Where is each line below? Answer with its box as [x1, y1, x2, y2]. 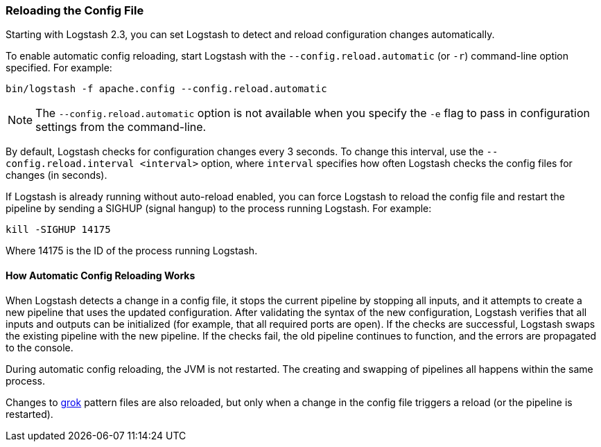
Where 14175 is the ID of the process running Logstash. [6, 245, 258, 257]
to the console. [6, 341, 73, 353]
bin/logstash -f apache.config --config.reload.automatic [6, 83, 327, 95]
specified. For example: [6, 62, 112, 74]
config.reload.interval [6, 158, 134, 170]
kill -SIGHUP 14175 [6, 224, 111, 236]
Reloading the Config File [6, 3, 144, 17]
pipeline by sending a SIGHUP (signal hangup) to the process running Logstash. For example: [6, 202, 432, 215]
